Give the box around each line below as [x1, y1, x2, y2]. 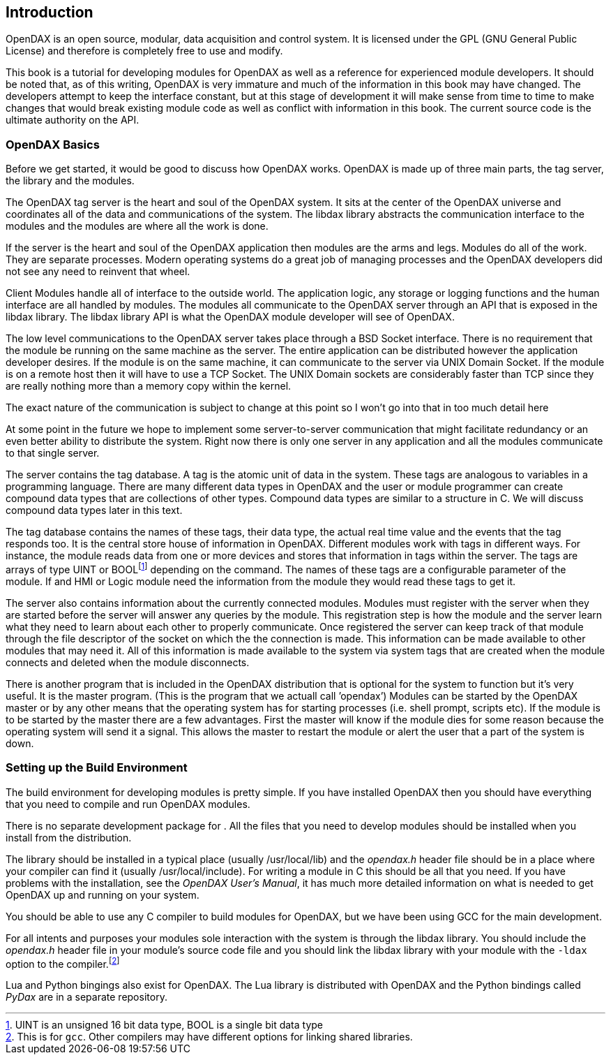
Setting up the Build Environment [6, 760, 188, 775]
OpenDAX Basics [6, 137, 100, 152]
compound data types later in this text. [6, 504, 183, 517]
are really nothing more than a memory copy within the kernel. [6, 380, 292, 392]
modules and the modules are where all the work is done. [6, 220, 269, 233]
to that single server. [6, 447, 100, 459]
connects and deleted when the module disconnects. [6, 656, 250, 668]
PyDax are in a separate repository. [6, 991, 167, 1003]
